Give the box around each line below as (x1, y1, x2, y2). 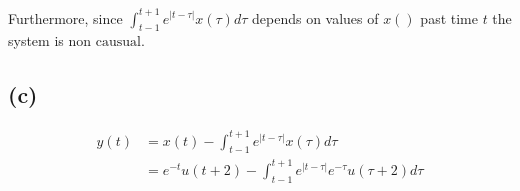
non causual (68, 35, 141, 50)
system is (8, 30, 64, 51)
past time (420, 7, 478, 28)
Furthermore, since (8, 7, 123, 28)
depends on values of (251, 7, 379, 28)
